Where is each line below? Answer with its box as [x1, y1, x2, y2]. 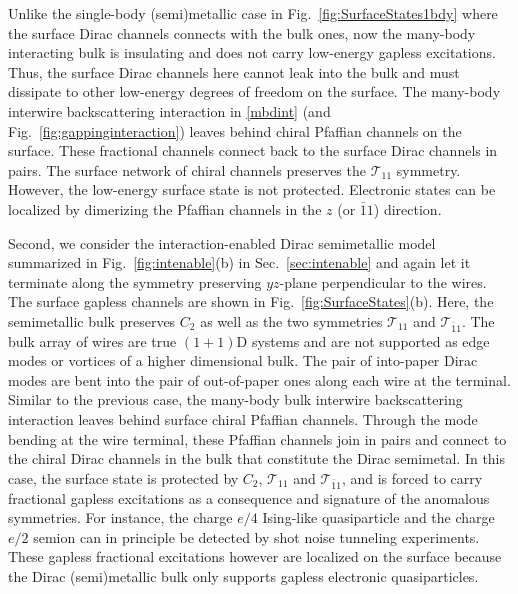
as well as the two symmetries [200, 310, 383, 331]
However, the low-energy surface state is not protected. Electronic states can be [8, 179, 496, 200]
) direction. [373, 198, 442, 219]
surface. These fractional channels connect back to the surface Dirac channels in [8, 140, 498, 161]
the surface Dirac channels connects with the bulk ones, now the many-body [8, 22, 476, 43]
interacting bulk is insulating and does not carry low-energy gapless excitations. [8, 42, 496, 63]
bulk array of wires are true [8, 330, 177, 351]
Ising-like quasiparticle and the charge [262, 507, 495, 528]
